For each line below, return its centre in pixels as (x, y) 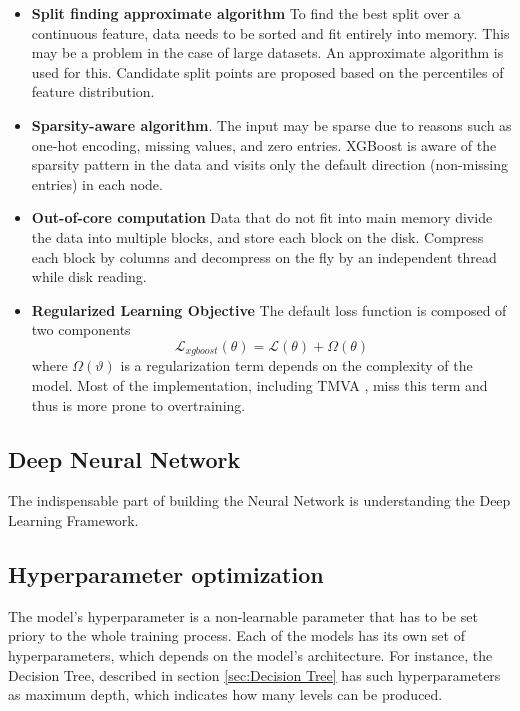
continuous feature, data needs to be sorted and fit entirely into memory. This (270, 32)
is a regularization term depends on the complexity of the (296, 365)
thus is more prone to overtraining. (138, 404)
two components (81, 329)
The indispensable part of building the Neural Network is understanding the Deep (259, 500)
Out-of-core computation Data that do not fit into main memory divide (262, 217)
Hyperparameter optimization (166, 573)
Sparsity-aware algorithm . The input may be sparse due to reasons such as (271, 124)
